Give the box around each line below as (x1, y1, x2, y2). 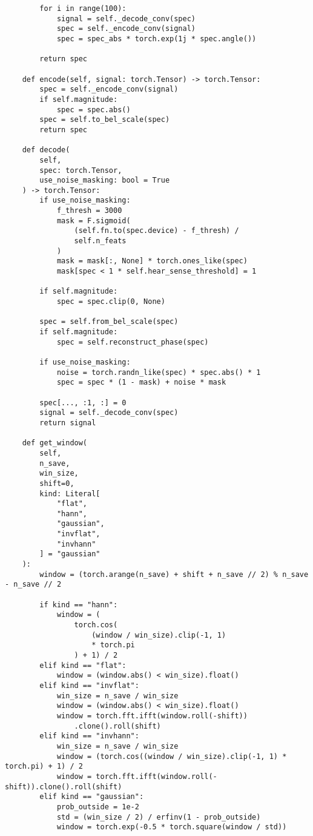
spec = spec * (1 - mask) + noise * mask (56, 378, 226, 387)
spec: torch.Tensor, (39, 166, 122, 175)
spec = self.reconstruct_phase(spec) (56, 337, 209, 346)
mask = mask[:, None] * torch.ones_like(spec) (56, 257, 248, 266)
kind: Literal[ (39, 489, 100, 498)
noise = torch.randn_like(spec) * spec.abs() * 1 (56, 368, 261, 377)
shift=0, (39, 479, 74, 488)
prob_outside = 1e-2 (56, 802, 139, 811)
